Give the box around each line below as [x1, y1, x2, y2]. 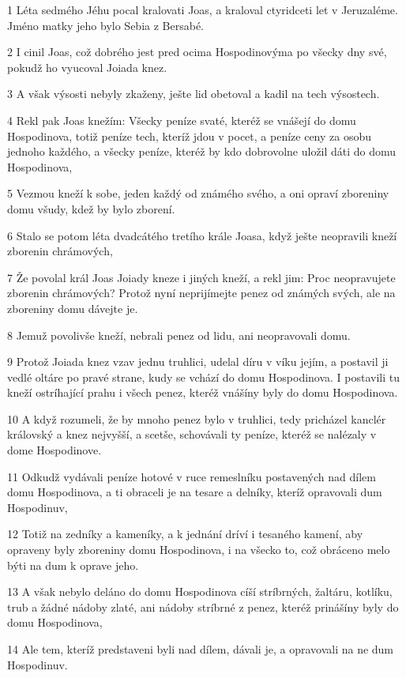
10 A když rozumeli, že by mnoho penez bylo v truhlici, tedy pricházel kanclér [7, 410, 386, 427]
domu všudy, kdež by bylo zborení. [7, 200, 175, 217]
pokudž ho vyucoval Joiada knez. [7, 58, 167, 75]
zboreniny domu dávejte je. [7, 299, 138, 316]
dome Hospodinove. [7, 442, 102, 458]
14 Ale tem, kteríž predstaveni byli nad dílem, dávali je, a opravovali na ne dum [7, 641, 394, 657]
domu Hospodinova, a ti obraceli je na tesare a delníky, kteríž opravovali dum [7, 484, 382, 500]
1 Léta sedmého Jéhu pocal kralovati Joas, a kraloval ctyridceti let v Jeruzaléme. [7, 2, 398, 17]
